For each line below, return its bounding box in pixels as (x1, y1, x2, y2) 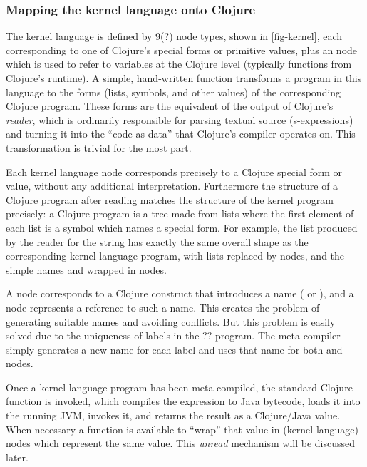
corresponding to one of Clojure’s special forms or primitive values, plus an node (6, 42, 358, 57)
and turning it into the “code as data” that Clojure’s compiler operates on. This (6, 126, 356, 141)
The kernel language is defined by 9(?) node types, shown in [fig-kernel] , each (6, 29, 343, 43)
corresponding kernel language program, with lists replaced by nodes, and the (6, 248, 345, 263)
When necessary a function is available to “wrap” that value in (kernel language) (6, 421, 359, 436)
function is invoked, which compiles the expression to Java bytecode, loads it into (6, 394, 361, 409)
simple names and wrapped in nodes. (6, 262, 167, 277)
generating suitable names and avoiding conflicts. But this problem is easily (6, 314, 336, 329)
